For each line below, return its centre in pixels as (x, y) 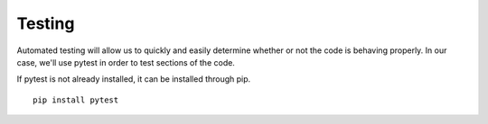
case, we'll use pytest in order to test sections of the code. (126, 62)
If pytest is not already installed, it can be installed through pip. (134, 79)
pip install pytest (76, 100)
